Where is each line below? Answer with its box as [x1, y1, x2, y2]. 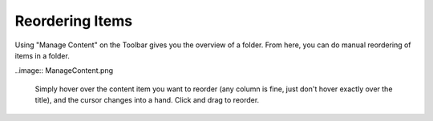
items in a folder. [14, 50, 70, 60]
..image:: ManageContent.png [14, 66, 114, 75]
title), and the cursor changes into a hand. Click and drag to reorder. [34, 95, 260, 105]
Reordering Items [14, 12, 132, 30]
